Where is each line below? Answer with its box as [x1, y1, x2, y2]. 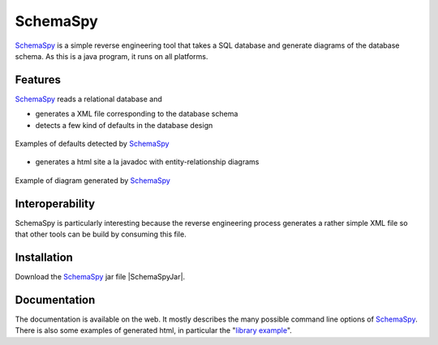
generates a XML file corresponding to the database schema [35, 109, 238, 119]
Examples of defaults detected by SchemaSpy [15, 138, 170, 149]
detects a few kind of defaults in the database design [35, 120, 213, 130]
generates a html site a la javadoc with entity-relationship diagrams [35, 157, 260, 167]
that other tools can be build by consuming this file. [15, 229, 187, 239]
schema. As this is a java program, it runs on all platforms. [15, 51, 208, 61]
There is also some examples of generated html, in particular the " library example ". [15, 326, 292, 335]
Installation [15, 250, 73, 264]
